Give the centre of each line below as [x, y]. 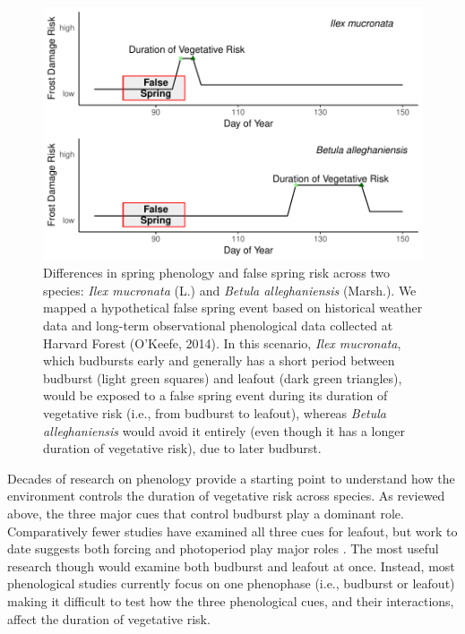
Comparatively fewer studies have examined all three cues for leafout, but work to [232, 531]
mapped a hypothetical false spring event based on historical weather [233, 308]
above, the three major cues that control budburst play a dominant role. [206, 513]
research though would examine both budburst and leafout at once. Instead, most [231, 565]
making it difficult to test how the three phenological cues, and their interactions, [231, 600]
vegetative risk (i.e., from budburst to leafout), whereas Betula [215, 413]
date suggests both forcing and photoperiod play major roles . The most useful [223, 548]
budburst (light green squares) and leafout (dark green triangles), [223, 377]
